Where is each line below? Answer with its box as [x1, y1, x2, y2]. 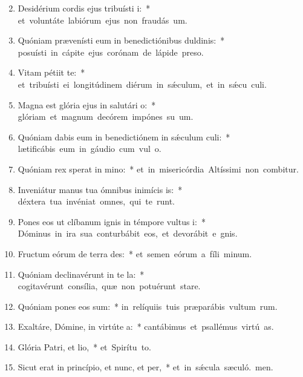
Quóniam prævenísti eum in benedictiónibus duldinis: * [18, 34, 225, 47]
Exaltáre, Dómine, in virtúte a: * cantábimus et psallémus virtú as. [18, 320, 274, 333]
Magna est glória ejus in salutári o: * [18, 98, 156, 111]
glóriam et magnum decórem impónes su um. [18, 110, 194, 123]
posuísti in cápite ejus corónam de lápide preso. [18, 45, 204, 58]
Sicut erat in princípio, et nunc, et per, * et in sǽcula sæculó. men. [18, 361, 273, 373]
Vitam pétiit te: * [18, 66, 85, 79]
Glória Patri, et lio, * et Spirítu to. [18, 340, 151, 353]
